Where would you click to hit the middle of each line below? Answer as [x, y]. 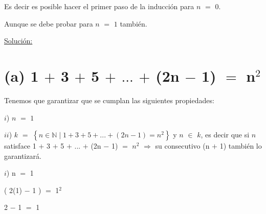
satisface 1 [20, 146]
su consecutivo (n [182, 146]
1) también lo [241, 146]
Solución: [18, 41]
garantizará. [23, 156]
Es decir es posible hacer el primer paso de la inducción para [99, 6]
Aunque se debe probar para [49, 23]
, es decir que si [225, 135]
